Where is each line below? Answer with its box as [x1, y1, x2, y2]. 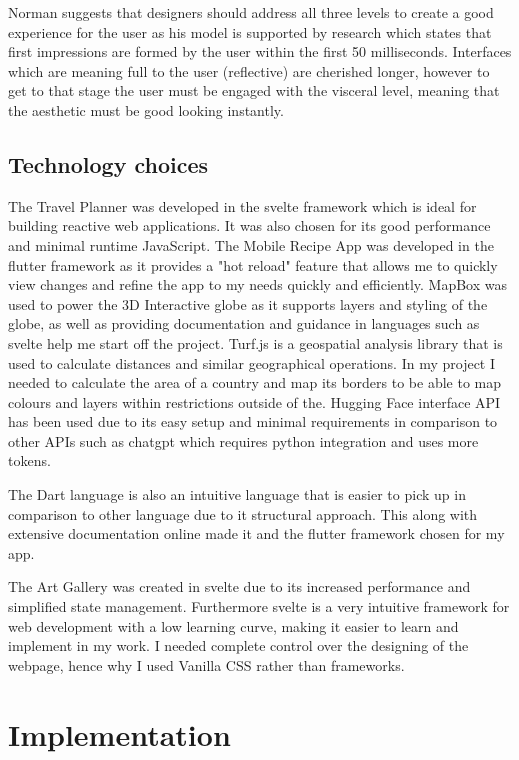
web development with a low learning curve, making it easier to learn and [8, 615, 459, 636]
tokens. [8, 450, 51, 471]
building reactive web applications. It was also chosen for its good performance [8, 215, 491, 236]
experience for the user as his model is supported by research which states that [8, 21, 492, 42]
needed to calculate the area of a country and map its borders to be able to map [8, 372, 502, 393]
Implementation [8, 713, 231, 754]
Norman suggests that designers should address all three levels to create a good [8, 2, 494, 22]
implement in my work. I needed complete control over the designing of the [8, 635, 469, 656]
